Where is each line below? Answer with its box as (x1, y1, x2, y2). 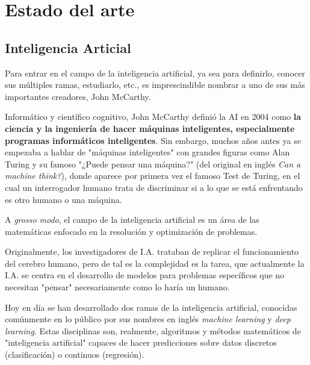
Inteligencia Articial (5, 38, 131, 57)
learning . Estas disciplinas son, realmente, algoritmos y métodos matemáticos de (5, 324, 301, 337)
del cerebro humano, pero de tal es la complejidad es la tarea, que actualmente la (5, 257, 305, 269)
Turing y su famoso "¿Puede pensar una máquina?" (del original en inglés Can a (5, 157, 301, 170)
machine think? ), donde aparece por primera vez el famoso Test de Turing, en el (5, 169, 300, 182)
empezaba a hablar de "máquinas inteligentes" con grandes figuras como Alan (5, 146, 290, 158)
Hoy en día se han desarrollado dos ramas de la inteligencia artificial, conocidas (5, 301, 297, 313)
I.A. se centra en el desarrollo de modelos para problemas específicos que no (5, 269, 285, 281)
